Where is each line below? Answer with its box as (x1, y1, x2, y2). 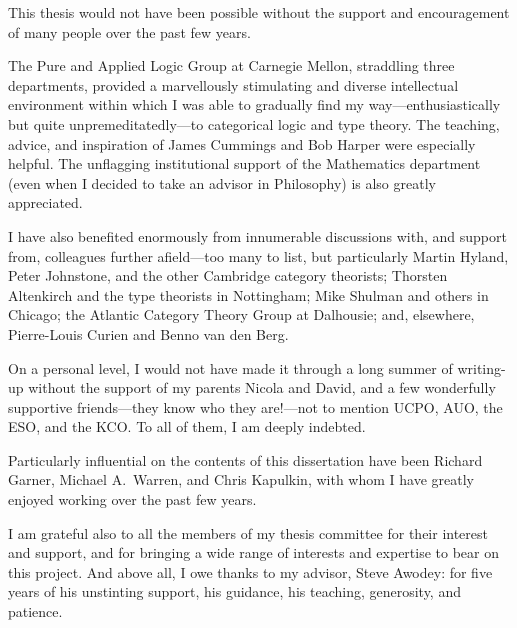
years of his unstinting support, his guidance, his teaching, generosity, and (8, 581, 461, 602)
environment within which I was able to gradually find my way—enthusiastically (8, 94, 501, 115)
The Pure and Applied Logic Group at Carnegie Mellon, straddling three (8, 55, 455, 76)
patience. (8, 601, 63, 622)
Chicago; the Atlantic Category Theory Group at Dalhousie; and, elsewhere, (8, 304, 475, 325)
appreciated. (8, 192, 83, 213)
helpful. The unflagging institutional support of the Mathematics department (8, 153, 481, 174)
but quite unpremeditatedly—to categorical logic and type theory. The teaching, (8, 113, 500, 134)
